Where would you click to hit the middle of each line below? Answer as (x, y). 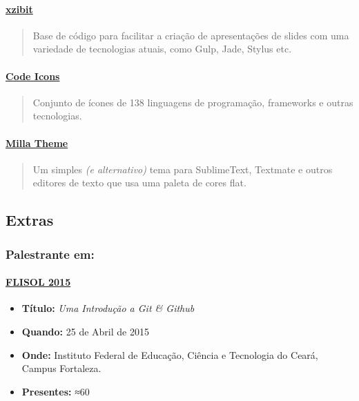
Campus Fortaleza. (61, 368)
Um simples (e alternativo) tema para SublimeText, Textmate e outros (183, 169)
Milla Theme (37, 143)
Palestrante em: (50, 254)
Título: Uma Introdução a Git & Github (108, 308)
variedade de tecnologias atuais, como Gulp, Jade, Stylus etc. (162, 49)
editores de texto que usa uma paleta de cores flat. (139, 183)
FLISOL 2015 (38, 282)
